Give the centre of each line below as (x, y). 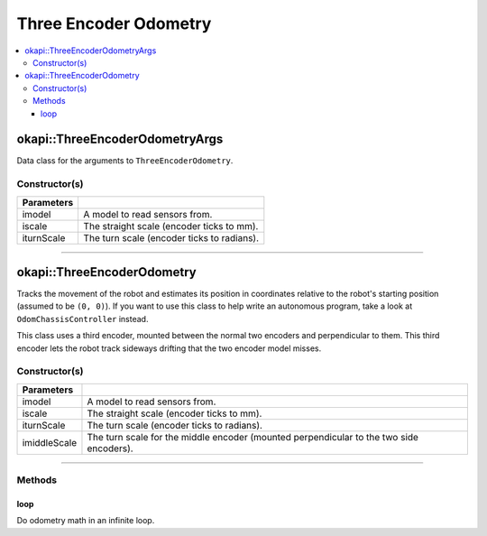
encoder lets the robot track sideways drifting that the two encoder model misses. (169, 348)
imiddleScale (50, 442)
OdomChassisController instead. (83, 319)
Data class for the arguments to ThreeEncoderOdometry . (125, 161)
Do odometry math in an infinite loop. (86, 521)
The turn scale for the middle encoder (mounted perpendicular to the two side (253, 437)
